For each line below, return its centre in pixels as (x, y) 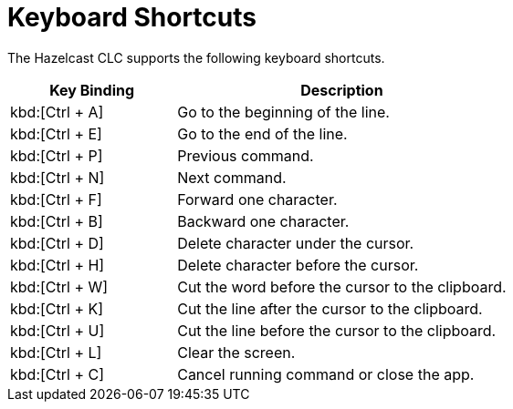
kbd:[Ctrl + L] (56, 352)
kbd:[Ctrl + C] (57, 374)
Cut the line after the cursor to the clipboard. (330, 308)
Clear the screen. (236, 352)
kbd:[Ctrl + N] (58, 177)
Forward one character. (257, 199)
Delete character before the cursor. (298, 265)
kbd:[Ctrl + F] (56, 199)
